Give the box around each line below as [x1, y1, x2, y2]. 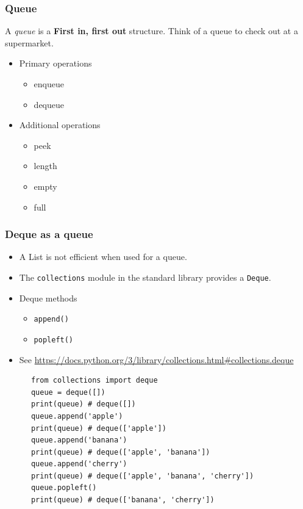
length [34, 159, 57, 172]
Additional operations [19, 118, 101, 131]
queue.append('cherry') [30, 460, 127, 469]
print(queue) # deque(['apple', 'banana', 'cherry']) [30, 471, 254, 480]
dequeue [34, 98, 64, 110]
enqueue [34, 78, 64, 90]
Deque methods [19, 291, 77, 304]
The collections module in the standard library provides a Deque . [19, 270, 271, 283]
